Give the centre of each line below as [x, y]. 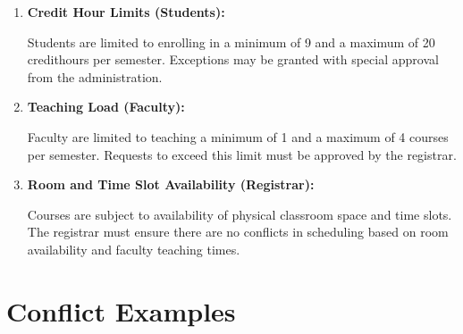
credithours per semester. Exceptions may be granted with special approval [233, 59]
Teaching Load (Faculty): [106, 107]
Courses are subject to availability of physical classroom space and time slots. [240, 214]
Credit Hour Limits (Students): [126, 12]
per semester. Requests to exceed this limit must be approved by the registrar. [242, 154]
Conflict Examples [121, 310]
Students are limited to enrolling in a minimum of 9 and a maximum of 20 [231, 42]
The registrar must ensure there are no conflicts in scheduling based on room [238, 232]
